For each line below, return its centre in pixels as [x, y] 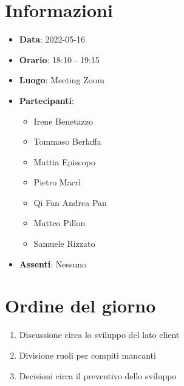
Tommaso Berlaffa [67, 141]
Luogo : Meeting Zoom [62, 80]
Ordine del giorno [80, 305]
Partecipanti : [46, 100]
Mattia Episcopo [64, 161]
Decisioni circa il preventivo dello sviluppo [98, 375]
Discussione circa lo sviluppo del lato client [99, 335]
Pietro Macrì [57, 182]
